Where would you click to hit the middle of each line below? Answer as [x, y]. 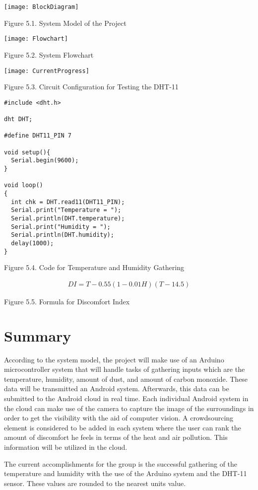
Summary [38, 335]
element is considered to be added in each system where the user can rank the [123, 427]
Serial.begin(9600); [45, 161]
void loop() [24, 185]
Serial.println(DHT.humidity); [63, 235]
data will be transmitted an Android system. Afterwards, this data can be [117, 388]
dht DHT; [18, 119]
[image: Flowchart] [36, 39]
